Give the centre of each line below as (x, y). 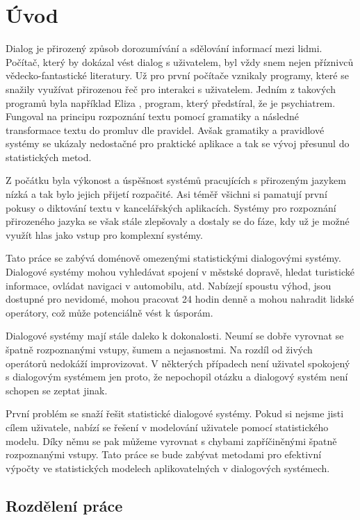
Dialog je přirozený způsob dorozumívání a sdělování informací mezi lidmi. (164, 48)
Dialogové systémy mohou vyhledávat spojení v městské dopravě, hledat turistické (180, 272)
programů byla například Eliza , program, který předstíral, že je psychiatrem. (171, 102)
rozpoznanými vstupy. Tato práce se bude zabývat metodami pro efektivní (164, 454)
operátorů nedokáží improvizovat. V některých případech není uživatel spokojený (178, 363)
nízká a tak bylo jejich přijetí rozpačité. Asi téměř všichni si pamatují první (166, 194)
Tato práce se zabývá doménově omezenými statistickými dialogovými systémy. (173, 258)
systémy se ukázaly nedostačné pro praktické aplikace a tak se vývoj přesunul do (178, 143)
